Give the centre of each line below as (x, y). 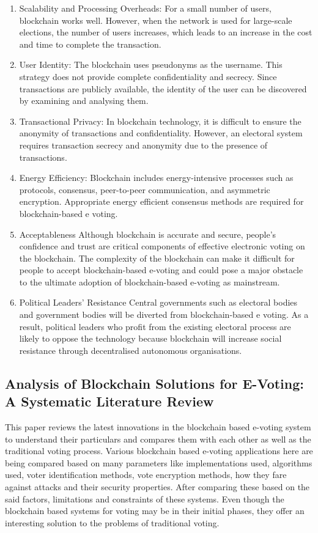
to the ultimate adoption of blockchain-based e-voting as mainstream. (150, 281)
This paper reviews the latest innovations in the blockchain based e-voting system (158, 427)
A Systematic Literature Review (109, 401)
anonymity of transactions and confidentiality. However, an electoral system (161, 133)
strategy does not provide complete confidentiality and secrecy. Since (148, 76)
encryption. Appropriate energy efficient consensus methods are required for (161, 201)
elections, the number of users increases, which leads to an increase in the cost (166, 32)
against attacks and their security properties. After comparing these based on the (157, 487)
